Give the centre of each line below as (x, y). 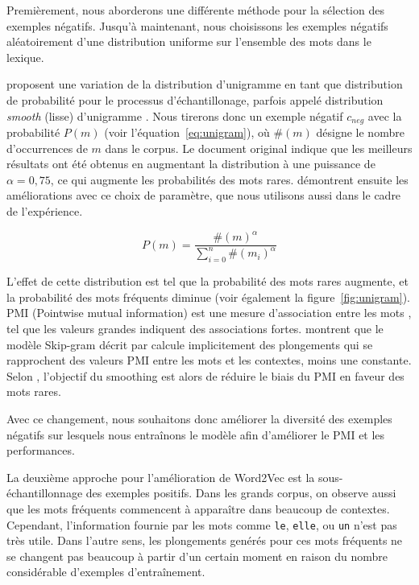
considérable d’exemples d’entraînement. (106, 572)
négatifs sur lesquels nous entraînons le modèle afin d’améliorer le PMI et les (196, 434)
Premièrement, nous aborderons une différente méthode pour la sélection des (195, 10)
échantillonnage (45, 493)
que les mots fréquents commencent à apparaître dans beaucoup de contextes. (198, 509)
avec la (385, 115)
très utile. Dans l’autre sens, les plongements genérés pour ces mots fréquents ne (205, 540)
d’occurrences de (47, 148)
